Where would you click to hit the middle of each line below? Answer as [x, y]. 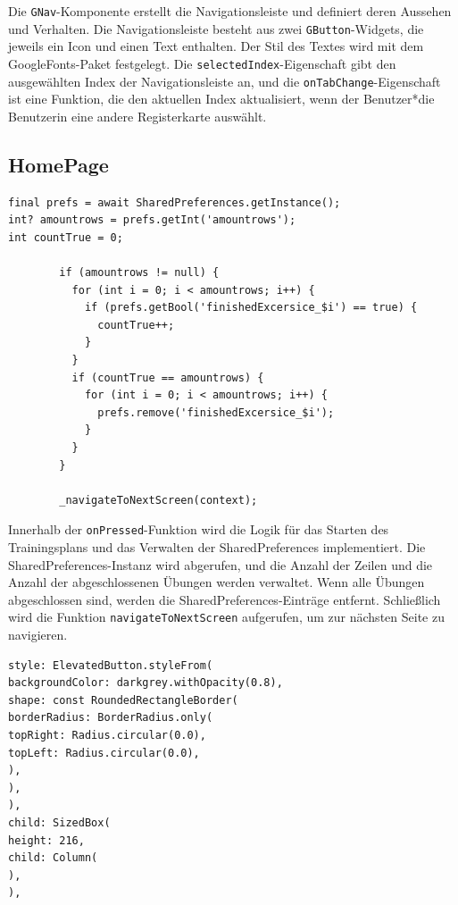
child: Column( [53, 858]
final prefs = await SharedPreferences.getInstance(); [175, 202]
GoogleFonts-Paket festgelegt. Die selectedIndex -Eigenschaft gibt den [202, 63]
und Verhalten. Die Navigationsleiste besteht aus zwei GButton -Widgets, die [216, 28]
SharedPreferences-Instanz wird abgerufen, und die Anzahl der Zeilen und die [221, 564]
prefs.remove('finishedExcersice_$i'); [216, 412]
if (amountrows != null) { [139, 272]
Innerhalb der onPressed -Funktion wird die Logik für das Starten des [199, 529]
